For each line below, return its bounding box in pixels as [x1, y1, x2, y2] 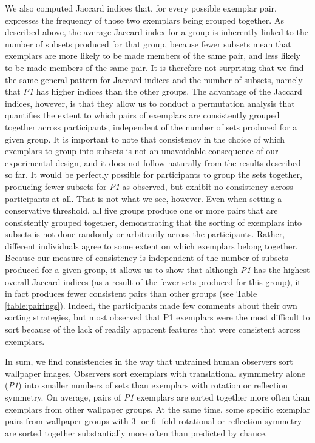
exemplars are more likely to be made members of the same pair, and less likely [5, 49, 301, 62]
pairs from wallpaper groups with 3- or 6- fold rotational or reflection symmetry [5, 414, 302, 427]
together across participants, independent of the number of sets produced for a [5, 120, 297, 133]
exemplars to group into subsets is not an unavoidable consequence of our [5, 144, 279, 157]
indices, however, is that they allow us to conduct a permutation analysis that [5, 96, 295, 109]
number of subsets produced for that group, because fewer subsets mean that [5, 37, 291, 50]
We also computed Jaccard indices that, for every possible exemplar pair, [5, 2, 277, 14]
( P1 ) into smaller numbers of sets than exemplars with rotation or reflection [5, 379, 288, 391]
